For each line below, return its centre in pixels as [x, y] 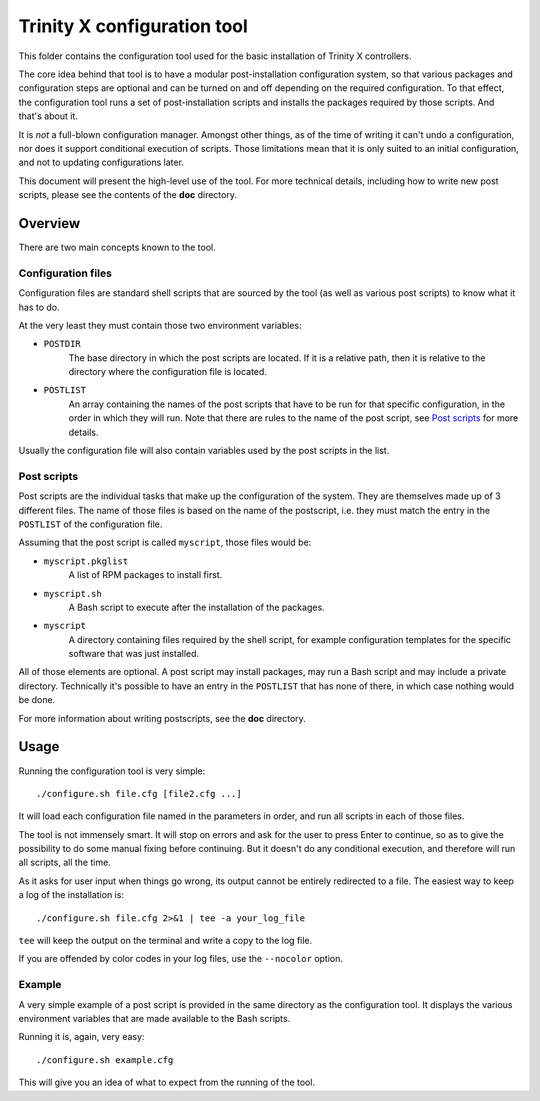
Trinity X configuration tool [133, 26]
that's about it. [48, 116]
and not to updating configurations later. [101, 162]
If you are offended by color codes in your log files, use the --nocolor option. [181, 959]
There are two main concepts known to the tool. [117, 247]
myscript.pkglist [86, 561]
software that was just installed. [134, 654]
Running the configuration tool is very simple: [112, 771]
